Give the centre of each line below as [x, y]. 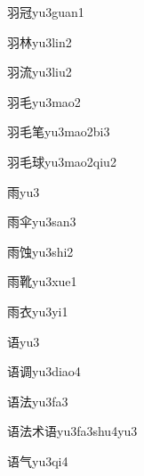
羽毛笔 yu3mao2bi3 [59, 131]
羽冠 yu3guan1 [46, 12]
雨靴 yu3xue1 [42, 281]
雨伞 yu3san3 [42, 222]
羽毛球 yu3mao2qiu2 [62, 161]
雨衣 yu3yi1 [38, 311]
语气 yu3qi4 [38, 460]
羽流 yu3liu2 [40, 72]
